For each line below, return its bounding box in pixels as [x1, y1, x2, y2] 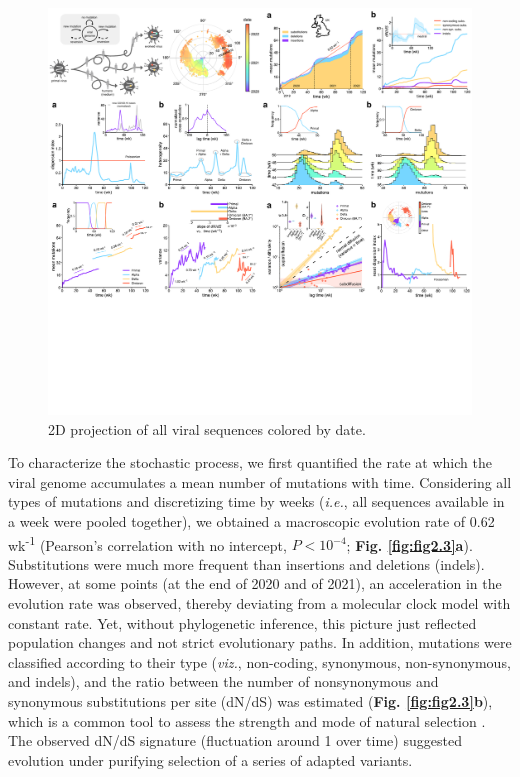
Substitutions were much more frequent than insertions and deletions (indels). [8, 553, 485, 574]
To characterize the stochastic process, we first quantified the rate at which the [8, 452, 492, 473]
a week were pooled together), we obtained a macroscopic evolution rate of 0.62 [8, 510, 495, 531]
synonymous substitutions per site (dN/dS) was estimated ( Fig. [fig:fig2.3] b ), [8, 690, 493, 711]
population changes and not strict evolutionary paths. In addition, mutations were [8, 632, 512, 653]
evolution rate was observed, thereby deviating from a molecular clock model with [8, 593, 511, 614]
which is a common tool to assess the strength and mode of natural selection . [8, 710, 486, 731]
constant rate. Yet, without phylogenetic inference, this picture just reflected [8, 612, 477, 633]
